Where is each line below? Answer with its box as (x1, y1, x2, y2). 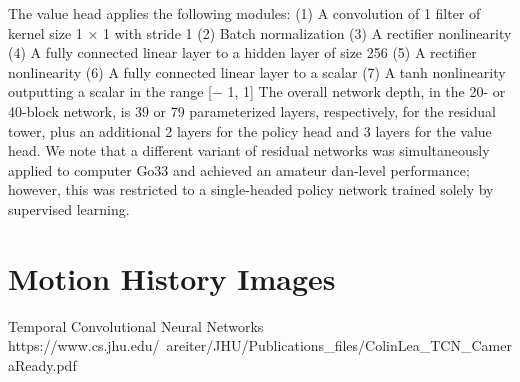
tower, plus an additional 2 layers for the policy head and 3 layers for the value (8, 120, 492, 141)
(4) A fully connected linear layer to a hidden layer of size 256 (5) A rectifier (8, 42, 477, 63)
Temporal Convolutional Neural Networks (8, 315, 264, 336)
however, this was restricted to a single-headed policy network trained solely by (8, 179, 494, 200)
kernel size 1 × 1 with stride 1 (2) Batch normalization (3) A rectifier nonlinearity (8, 22, 512, 43)
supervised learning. (8, 198, 130, 219)
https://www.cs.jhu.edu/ (8, 335, 160, 356)
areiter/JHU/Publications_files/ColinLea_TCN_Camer (166, 335, 512, 356)
